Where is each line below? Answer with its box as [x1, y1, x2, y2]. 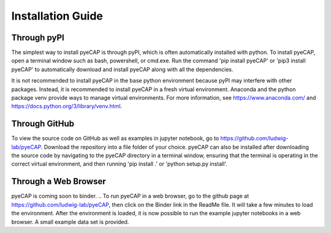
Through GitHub [11, 119, 75, 129]
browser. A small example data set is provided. [11, 218, 129, 226]
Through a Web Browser [11, 176, 107, 187]
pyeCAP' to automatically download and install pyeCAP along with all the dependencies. [11, 65, 234, 73]
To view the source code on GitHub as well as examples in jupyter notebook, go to [11, 135, 219, 142]
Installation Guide [11, 9, 104, 23]
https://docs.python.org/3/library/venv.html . [11, 103, 123, 110]
